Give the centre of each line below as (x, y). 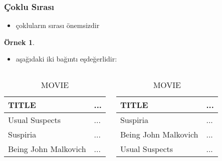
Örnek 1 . (19, 42)
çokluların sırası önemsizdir (58, 25)
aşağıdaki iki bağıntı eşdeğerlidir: (66, 59)
